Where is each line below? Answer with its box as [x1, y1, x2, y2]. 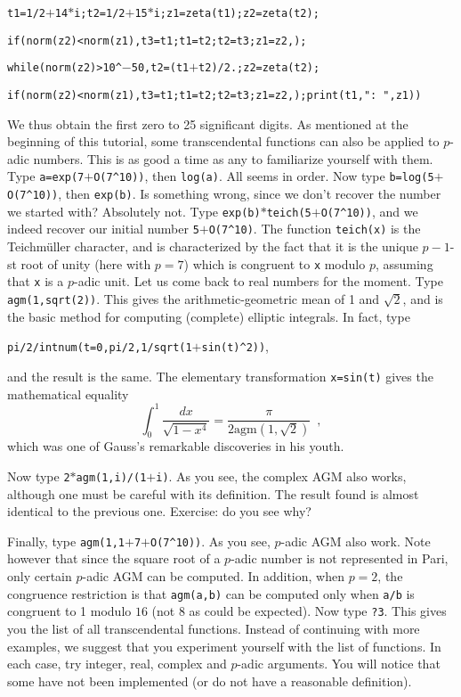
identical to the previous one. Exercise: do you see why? [7, 502, 311, 521]
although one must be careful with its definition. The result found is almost [7, 484, 419, 503]
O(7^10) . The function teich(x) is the [208, 219, 421, 238]
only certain [7, 567, 72, 586]
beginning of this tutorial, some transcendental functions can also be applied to [7, 132, 440, 151]
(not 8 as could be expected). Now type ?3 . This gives [151, 602, 447, 620]
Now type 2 [7, 466, 70, 485]
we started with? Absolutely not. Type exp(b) [7, 201, 261, 220]
